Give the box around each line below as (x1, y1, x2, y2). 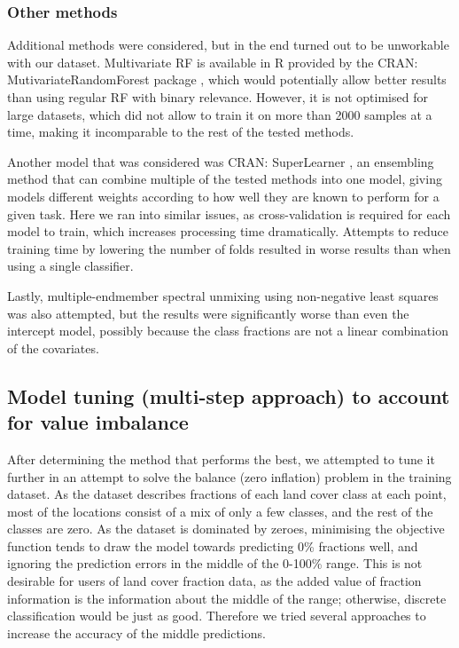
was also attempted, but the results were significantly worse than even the (7, 304, 409, 322)
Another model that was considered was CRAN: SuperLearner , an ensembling (7, 152, 434, 170)
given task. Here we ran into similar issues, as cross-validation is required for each (7, 204, 451, 223)
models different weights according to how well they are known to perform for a (7, 186, 440, 205)
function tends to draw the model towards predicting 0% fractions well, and (7, 536, 418, 555)
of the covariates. (7, 338, 99, 357)
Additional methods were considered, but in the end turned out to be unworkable (7, 36, 449, 54)
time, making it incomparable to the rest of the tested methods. (7, 122, 354, 141)
